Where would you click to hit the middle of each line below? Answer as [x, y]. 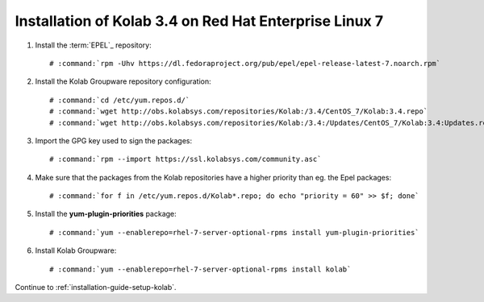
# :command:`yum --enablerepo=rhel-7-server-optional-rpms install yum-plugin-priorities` [234, 232]
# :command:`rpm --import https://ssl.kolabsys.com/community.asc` [186, 159]
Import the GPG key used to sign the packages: [114, 140]
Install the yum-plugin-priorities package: [106, 214]
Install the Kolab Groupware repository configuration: [123, 81]
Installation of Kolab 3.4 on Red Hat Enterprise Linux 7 [199, 21]
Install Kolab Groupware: [76, 250]
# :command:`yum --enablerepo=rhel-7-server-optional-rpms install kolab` [200, 269]
